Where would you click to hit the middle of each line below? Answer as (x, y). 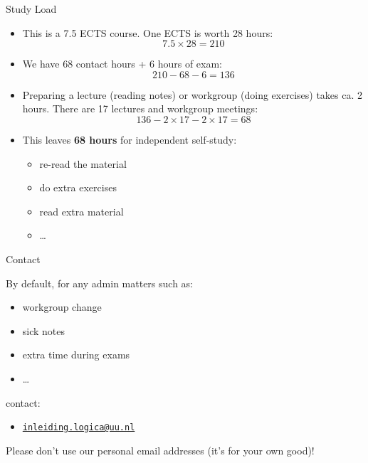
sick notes (44, 330)
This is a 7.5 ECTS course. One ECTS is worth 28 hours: (148, 32)
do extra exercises (78, 187)
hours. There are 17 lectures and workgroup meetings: (140, 108)
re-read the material (83, 163)
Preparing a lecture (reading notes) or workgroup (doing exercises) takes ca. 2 (192, 94)
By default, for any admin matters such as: (100, 283)
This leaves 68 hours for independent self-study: (130, 139)
